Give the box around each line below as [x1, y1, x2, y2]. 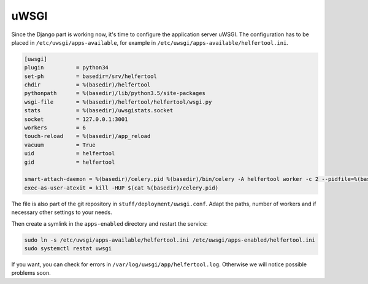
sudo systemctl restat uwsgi [24, 245, 112, 251]
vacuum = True [24, 141, 96, 148]
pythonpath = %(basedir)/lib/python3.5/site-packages [24, 90, 205, 97]
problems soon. [11, 269, 52, 277]
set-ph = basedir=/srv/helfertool [24, 72, 158, 80]
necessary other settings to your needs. [11, 209, 113, 216]
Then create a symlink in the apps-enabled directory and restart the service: [11, 220, 208, 227]
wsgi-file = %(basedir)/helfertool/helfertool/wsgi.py [24, 98, 212, 106]
